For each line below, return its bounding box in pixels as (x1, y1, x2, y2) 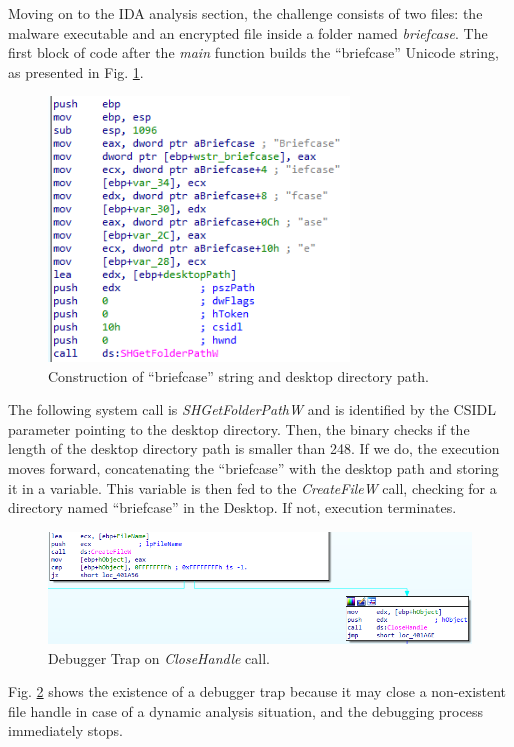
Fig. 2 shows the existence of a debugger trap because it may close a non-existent (8, 681, 507, 702)
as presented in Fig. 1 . (8, 61, 144, 82)
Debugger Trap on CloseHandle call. (48, 647, 270, 668)
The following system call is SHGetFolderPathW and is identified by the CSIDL (8, 399, 496, 420)
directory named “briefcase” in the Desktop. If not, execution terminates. (8, 497, 457, 518)
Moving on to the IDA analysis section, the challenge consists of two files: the (8, 3, 483, 23)
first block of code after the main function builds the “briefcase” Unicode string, (8, 42, 499, 63)
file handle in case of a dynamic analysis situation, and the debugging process (8, 700, 483, 721)
